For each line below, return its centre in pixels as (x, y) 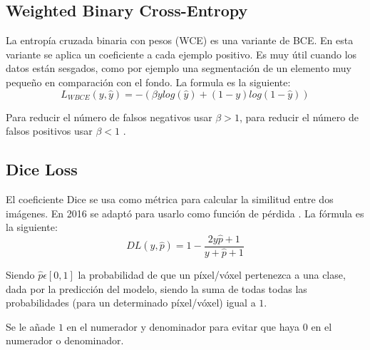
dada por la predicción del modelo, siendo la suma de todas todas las (156, 288)
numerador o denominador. (65, 340)
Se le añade (31, 326)
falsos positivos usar (49, 131)
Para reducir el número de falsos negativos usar (109, 117)
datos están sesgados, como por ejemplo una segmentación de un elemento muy (179, 68)
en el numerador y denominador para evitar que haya (183, 326)
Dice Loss (42, 169)
